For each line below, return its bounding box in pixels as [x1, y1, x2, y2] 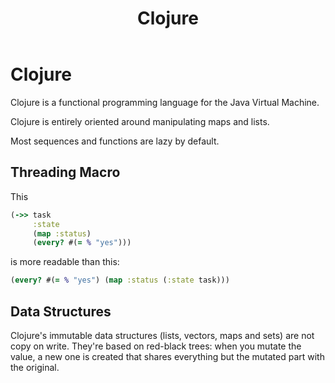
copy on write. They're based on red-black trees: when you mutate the [10, 340, 302, 352]
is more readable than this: [10, 256, 120, 268]
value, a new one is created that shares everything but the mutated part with [10, 350, 325, 362]
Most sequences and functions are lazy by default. [10, 135, 220, 147]
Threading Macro [10, 164, 121, 181]
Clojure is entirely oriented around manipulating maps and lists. [10, 115, 270, 127]
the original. [10, 361, 60, 373]
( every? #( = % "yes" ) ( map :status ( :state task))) [10, 275, 230, 286]
